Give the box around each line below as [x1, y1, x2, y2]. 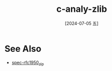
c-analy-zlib [56, 3, 107, 15]
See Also [4, 43, 42, 54]
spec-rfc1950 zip [11, 59, 45, 67]
